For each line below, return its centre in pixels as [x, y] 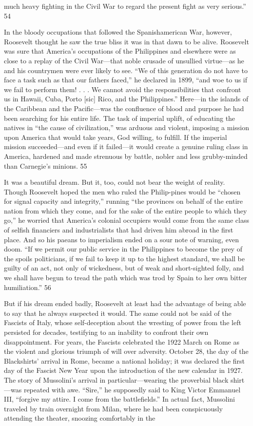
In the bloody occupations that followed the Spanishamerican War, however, [118, 32]
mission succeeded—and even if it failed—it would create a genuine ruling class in [126, 146]
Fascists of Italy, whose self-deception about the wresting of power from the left [123, 322]
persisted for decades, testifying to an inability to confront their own [106, 332]
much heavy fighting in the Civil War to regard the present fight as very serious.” [125, 6]
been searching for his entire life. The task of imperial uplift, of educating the [120, 118]
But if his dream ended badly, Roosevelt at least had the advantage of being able [125, 303]
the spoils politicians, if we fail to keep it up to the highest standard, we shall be [125, 258]
